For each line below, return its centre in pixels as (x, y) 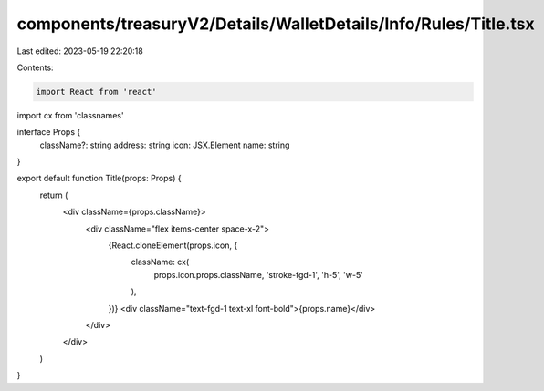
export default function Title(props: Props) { (99, 179)
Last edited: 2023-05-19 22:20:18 (80, 51)
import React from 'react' (96, 92)
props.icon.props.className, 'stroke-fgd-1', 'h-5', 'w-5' (259, 274)
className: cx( (160, 262)
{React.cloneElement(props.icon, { (173, 245)
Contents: (35, 67)
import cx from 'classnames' (70, 115)
